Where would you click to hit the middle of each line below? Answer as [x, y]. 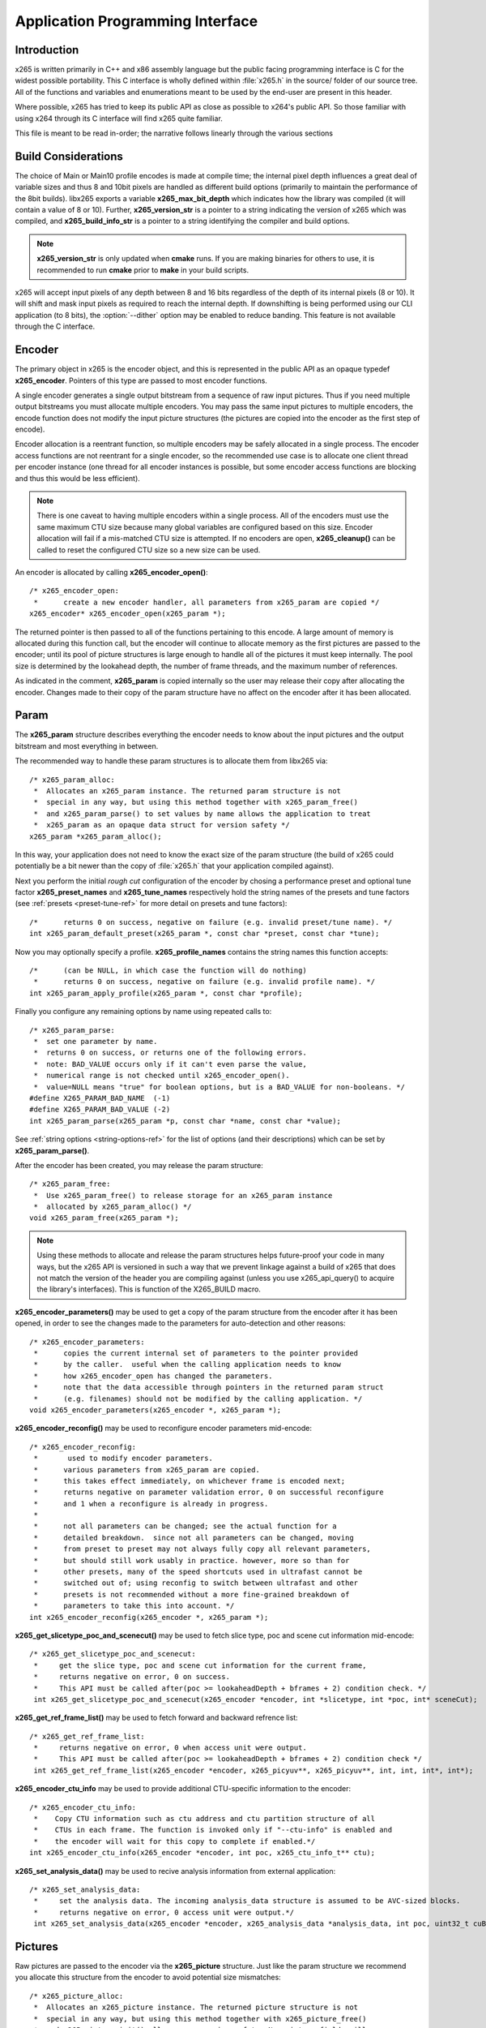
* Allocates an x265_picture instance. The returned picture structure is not [196, 2007]
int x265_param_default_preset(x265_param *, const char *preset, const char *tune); [205, 934]
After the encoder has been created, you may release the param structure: [139, 1165]
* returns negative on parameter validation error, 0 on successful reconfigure [209, 1492]
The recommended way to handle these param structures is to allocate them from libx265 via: [171, 761]
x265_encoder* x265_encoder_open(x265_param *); [128, 614]
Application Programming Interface [136, 21]
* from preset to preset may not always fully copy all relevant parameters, [202, 1549]
